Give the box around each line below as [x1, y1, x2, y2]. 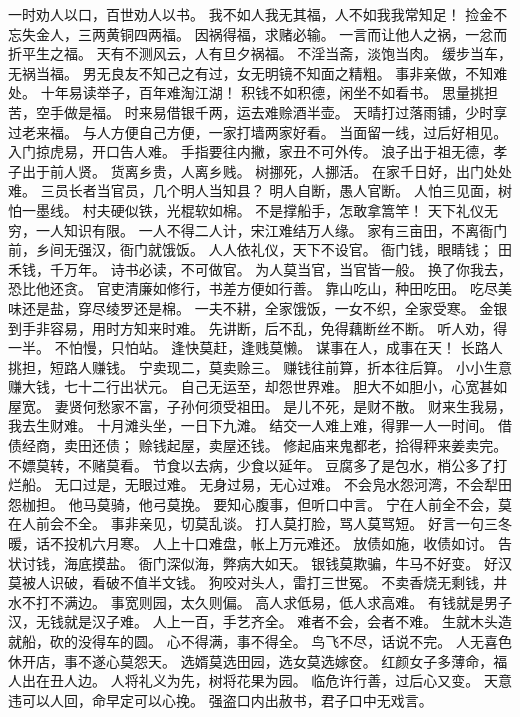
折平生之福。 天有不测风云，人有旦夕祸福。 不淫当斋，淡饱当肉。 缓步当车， [8, 43, 512, 64]
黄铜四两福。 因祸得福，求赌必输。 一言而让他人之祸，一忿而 [105, 23, 508, 44]
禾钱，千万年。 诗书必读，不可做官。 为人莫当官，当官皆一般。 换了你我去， [8, 258, 512, 279]
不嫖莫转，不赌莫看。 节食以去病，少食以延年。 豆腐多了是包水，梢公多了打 [8, 454, 508, 475]
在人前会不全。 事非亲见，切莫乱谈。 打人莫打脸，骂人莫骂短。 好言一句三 [8, 513, 498, 534]
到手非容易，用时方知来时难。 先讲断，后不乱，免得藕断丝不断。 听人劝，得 [8, 317, 508, 338]
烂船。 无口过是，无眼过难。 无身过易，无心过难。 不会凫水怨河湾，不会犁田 [8, 474, 512, 495]
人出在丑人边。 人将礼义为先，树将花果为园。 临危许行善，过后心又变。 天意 [8, 670, 512, 691]
